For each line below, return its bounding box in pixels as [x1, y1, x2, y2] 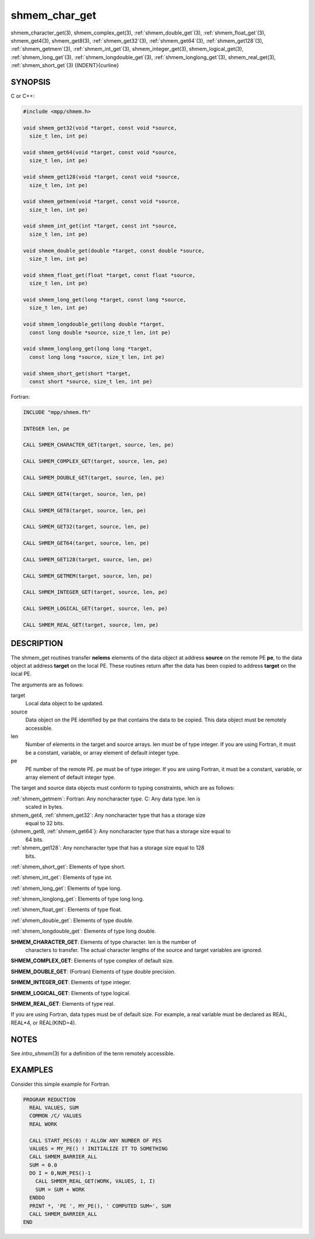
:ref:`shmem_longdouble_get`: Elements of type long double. [10, 927, 156, 935]
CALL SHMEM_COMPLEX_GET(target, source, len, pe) [23, 458, 168, 465]
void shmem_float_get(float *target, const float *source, [23, 272, 195, 278]
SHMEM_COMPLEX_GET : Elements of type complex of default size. [10, 957, 174, 964]
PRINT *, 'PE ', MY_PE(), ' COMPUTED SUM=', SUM [29, 1202, 171, 1209]
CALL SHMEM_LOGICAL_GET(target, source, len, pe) [23, 605, 168, 612]
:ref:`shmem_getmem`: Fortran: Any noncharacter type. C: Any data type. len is [10, 795, 201, 802]
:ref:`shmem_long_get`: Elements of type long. [10, 885, 122, 892]
